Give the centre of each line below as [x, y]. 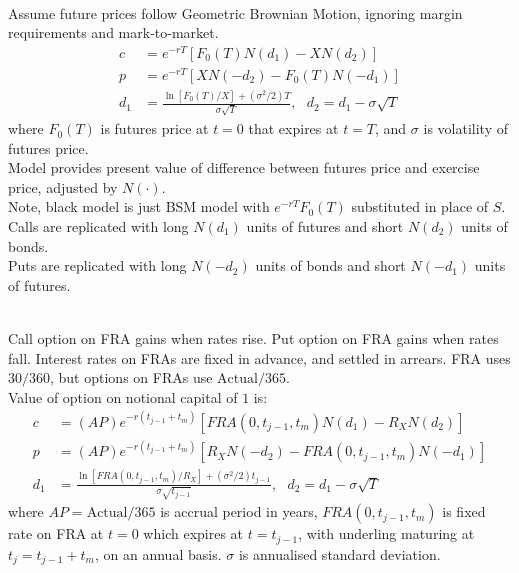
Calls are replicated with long [98, 226]
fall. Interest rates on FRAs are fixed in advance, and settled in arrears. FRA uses [259, 357]
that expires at [293, 128]
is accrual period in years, [239, 511]
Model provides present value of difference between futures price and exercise [244, 167]
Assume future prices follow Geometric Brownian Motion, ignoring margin [235, 12]
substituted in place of [420, 206]
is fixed [464, 511]
